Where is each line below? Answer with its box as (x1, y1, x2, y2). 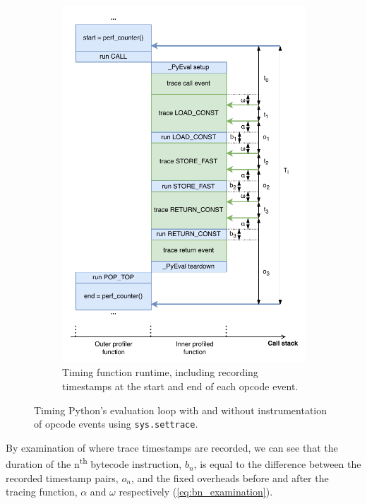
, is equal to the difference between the (193, 457, 361, 471)
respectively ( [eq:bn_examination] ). (119, 484, 273, 499)
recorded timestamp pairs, (6, 470, 119, 485)
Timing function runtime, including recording (62, 365, 258, 380)
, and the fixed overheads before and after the (131, 470, 329, 485)
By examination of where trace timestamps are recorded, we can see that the (6, 440, 338, 455)
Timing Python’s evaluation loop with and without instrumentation (34, 402, 327, 417)
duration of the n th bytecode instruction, (6, 455, 182, 471)
